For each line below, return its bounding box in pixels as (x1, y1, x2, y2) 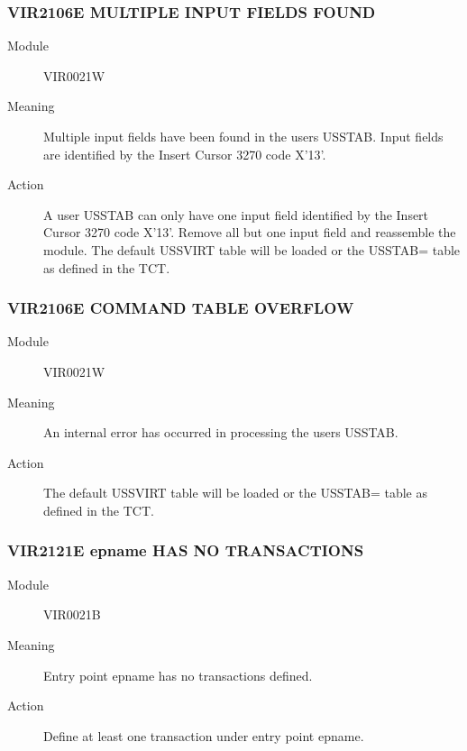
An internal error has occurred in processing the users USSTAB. (43, 423, 398, 442)
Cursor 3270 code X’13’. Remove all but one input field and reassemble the (43, 223, 456, 242)
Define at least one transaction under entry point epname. (43, 726, 364, 745)
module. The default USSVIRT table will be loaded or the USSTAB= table (43, 240, 461, 259)
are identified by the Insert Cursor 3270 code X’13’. (43, 144, 326, 163)
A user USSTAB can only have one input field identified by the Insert (43, 205, 429, 224)
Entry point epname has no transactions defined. (43, 665, 313, 684)
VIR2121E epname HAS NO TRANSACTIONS (7, 539, 364, 562)
